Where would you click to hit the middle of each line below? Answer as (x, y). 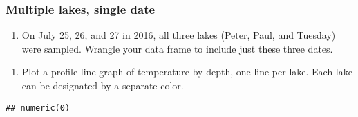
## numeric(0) (38, 108)
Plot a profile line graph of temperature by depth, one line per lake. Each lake (187, 72)
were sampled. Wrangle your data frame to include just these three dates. (177, 48)
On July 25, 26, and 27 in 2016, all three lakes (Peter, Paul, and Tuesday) (179, 35)
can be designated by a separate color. (103, 85)
